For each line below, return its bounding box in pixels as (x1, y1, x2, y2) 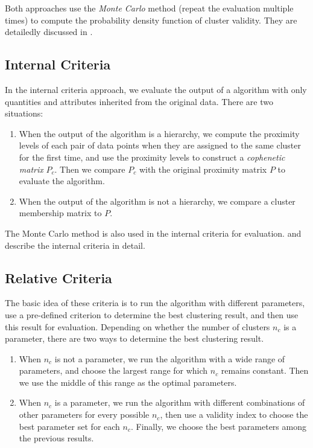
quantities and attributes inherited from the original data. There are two (5, 95, 273, 107)
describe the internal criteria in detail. (5, 238, 145, 251)
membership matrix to (19, 206, 102, 219)
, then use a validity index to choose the (160, 408, 308, 421)
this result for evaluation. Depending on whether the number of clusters (5, 320, 270, 333)
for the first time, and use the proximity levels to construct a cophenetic (19, 150, 285, 163)
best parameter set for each (19, 420, 120, 432)
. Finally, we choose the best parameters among (130, 420, 306, 432)
